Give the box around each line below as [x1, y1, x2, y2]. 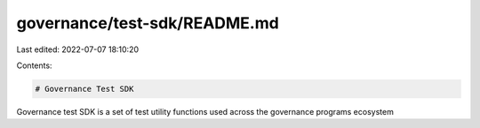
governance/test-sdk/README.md [16, 13, 279, 33]
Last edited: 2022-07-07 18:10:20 [16, 44, 140, 55]
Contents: [16, 60, 52, 71]
